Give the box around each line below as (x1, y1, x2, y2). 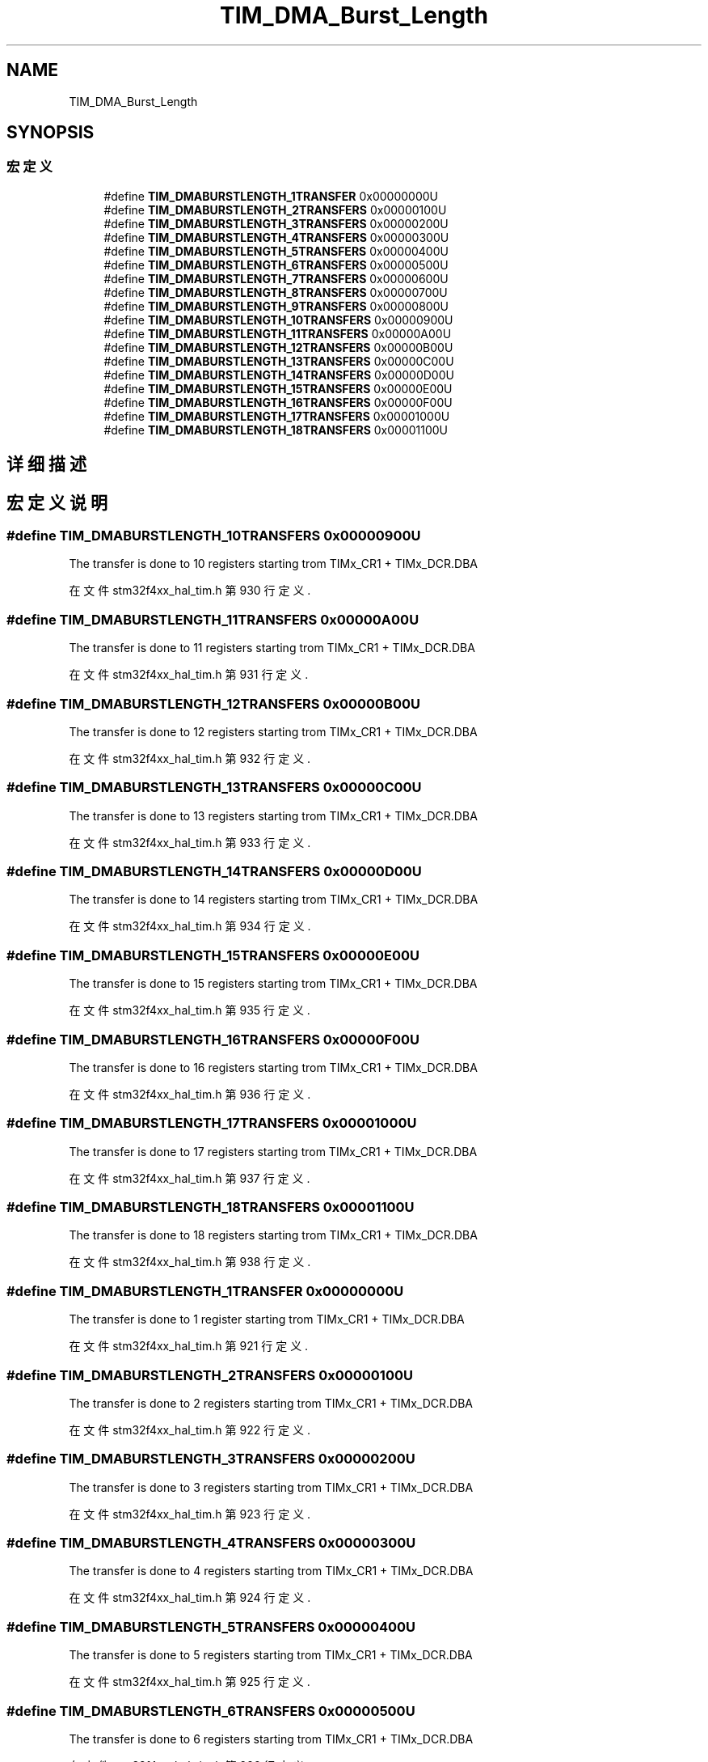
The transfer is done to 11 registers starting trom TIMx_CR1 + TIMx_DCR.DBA (69, 641, 475, 655)
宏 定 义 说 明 (6, 492, 107, 513)
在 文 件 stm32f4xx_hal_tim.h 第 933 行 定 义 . (69, 835, 311, 849)
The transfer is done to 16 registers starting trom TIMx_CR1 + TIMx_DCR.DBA (69, 1060, 478, 1074)
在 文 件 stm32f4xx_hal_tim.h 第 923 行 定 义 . (69, 1506, 311, 1521)
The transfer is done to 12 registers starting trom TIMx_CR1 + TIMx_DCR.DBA (69, 724, 478, 739)
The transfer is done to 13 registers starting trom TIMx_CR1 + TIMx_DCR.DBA (69, 808, 478, 823)
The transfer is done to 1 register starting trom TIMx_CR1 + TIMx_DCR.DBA (69, 1312, 465, 1327)
